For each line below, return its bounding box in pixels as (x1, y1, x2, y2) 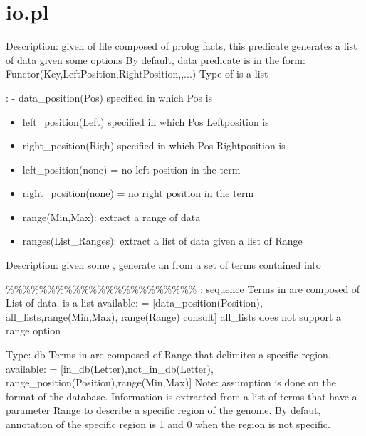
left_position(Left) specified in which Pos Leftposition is (22, 114, 269, 129)
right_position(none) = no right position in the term (22, 186, 254, 201)
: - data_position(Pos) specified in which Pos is (6, 90, 213, 105)
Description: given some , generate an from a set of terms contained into (6, 257, 321, 272)
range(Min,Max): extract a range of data (22, 209, 201, 224)
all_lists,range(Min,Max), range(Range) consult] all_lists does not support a (6, 309, 342, 324)
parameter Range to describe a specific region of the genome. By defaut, (6, 403, 321, 418)
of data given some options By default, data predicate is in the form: (6, 52, 305, 67)
